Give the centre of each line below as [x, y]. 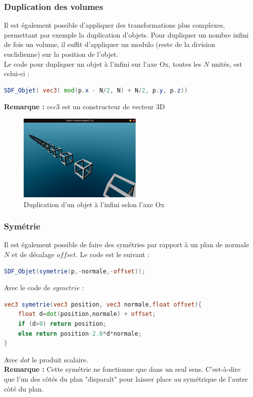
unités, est [227, 64]
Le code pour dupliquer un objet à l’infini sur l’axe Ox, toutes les [103, 64]
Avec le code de [27, 287]
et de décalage [33, 254]
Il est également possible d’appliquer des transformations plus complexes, [114, 25]
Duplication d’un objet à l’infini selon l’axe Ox [94, 204]
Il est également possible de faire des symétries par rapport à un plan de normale [126, 244]
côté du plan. [24, 388]
